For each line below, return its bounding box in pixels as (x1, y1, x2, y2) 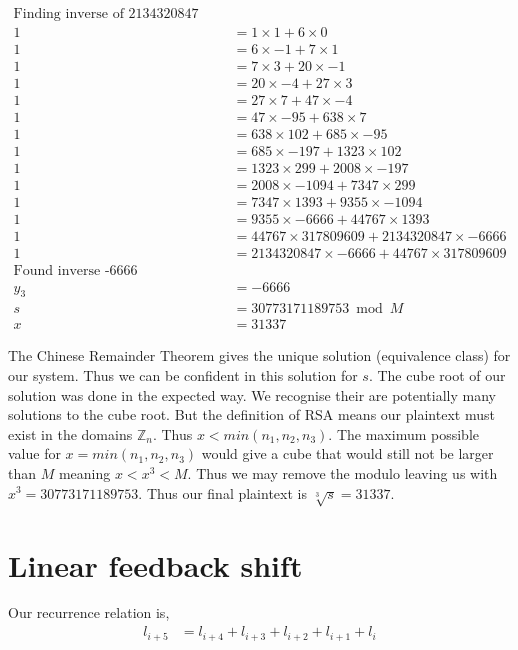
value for (8, 443, 61, 464)
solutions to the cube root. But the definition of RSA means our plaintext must (8, 404, 495, 425)
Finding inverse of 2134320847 (13, 7, 199, 22)
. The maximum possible (328, 423, 479, 444)
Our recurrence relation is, (8, 602, 170, 623)
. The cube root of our (368, 364, 506, 385)
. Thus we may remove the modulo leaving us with (187, 462, 498, 483)
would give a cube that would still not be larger (201, 443, 494, 464)
